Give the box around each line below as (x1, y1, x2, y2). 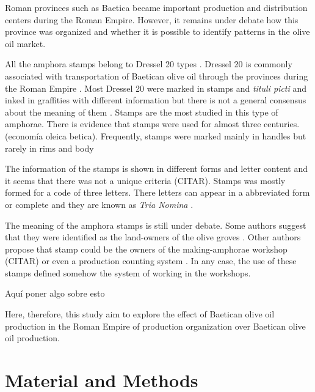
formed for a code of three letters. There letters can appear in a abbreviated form (5, 186, 310, 199)
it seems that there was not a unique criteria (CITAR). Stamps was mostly (5, 174, 286, 187)
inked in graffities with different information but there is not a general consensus (5, 94, 306, 106)
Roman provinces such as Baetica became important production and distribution (5, 1, 308, 13)
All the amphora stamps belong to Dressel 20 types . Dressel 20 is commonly (5, 57, 292, 70)
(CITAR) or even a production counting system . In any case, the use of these (5, 254, 297, 267)
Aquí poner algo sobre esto (5, 287, 105, 300)
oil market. (5, 37, 46, 50)
